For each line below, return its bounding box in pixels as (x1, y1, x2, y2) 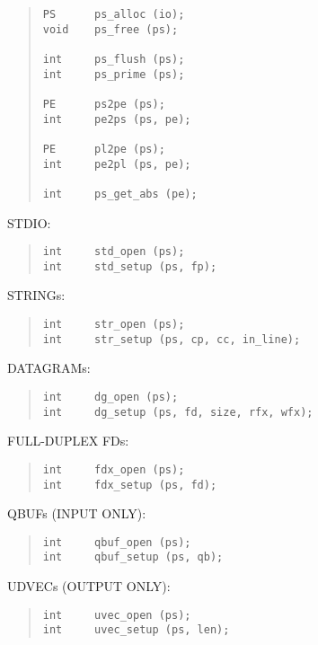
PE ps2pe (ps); (42, 97, 165, 110)
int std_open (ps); (42, 245, 185, 259)
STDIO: (7, 213, 51, 232)
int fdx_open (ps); (42, 463, 185, 476)
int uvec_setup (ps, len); (42, 623, 230, 637)
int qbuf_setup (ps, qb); (42, 551, 224, 564)
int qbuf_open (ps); (42, 535, 191, 549)
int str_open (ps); (42, 318, 185, 331)
